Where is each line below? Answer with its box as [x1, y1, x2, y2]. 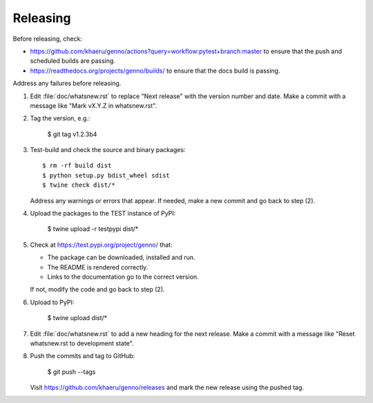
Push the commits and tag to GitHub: [30, 352, 135, 360]
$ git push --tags [47, 367, 96, 376]
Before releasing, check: [12, 35, 83, 43]
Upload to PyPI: [30, 298, 75, 306]
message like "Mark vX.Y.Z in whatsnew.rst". [30, 101, 157, 110]
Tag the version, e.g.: [30, 114, 90, 122]
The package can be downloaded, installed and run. [47, 253, 196, 262]
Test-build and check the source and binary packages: [30, 146, 186, 154]
